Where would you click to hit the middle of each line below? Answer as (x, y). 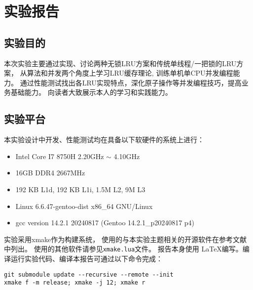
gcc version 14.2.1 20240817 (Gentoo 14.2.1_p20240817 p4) (105, 223)
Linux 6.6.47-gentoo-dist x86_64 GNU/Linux (84, 206)
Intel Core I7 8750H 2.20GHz (60, 156)
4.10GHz (127, 156)
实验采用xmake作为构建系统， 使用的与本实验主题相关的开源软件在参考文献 (125, 239)
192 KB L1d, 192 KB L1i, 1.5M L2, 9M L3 (80, 189)
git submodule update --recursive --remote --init (89, 274)
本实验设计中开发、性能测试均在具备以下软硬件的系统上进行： (104, 140)
